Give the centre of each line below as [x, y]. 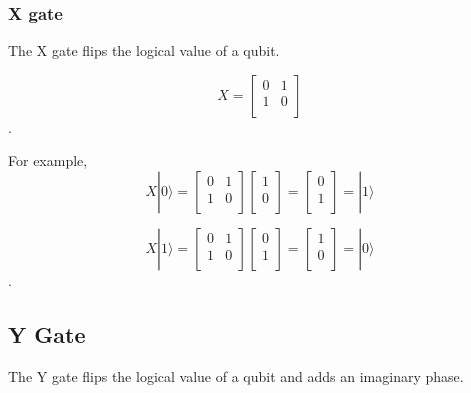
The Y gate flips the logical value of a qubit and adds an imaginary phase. [236, 375]
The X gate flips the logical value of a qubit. [144, 50]
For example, [48, 160]
